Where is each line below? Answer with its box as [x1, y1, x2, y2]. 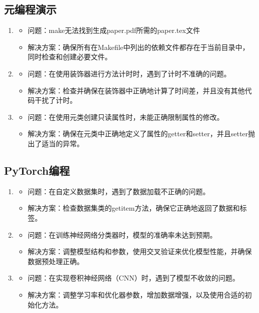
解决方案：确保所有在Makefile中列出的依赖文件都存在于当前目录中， [27, 41, 249, 52]
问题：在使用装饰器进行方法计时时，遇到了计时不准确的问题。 [27, 68, 231, 78]
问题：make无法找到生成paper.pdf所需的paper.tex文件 [27, 25, 200, 35]
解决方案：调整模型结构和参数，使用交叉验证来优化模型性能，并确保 [27, 246, 252, 257]
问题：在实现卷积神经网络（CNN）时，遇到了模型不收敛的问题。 [27, 273, 239, 283]
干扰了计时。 [34, 95, 77, 105]
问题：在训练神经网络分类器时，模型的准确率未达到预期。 [27, 229, 217, 240]
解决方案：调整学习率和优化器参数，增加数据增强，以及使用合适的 [27, 289, 245, 300]
